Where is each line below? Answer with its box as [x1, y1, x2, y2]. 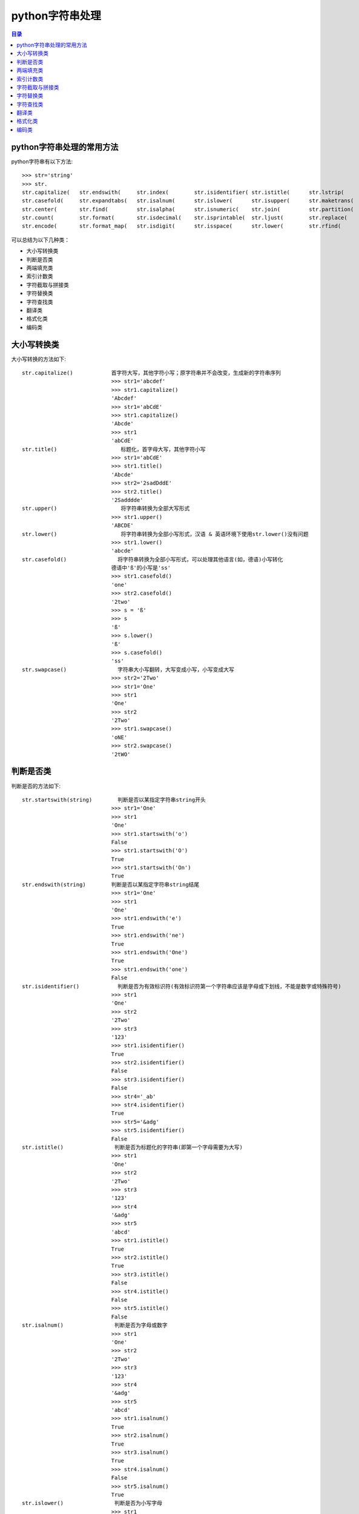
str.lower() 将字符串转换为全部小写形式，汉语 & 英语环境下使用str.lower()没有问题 [22, 531, 309, 537]
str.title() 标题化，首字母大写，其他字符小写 [22, 446, 206, 452]
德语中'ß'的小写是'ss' [111, 564, 171, 572]
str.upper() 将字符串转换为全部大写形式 [22, 505, 190, 512]
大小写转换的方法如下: [11, 355, 67, 363]
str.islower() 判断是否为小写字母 [22, 1499, 163, 1507]
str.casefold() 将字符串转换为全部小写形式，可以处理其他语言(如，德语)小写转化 [22, 556, 283, 563]
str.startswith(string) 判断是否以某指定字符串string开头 [22, 796, 206, 803]
